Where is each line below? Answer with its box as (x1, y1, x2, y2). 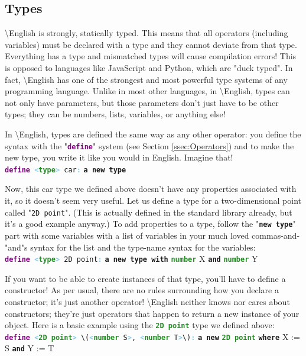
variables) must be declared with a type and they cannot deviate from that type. (5, 38, 297, 50)
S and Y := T (5, 342, 54, 354)
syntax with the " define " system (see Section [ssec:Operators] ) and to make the (5, 139, 294, 152)
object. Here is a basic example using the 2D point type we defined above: (5, 319, 275, 331)
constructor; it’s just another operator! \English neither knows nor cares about (5, 295, 290, 307)
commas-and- (252, 229, 300, 241)
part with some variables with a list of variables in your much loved (5, 229, 249, 241)
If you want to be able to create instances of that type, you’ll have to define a (5, 272, 286, 284)
